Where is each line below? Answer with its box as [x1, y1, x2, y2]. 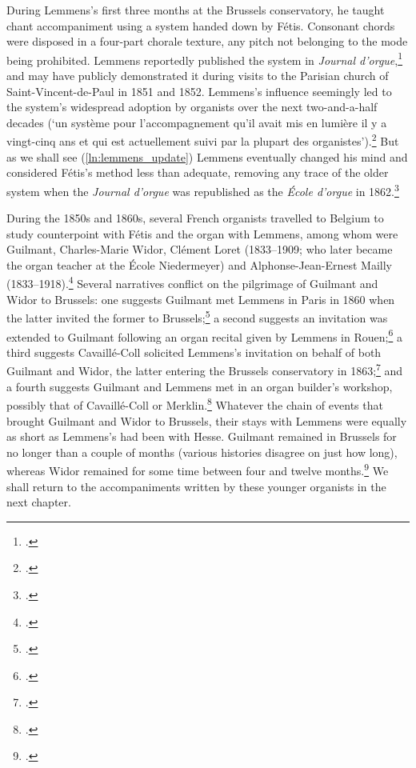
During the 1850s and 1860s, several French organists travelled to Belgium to [6, 210, 384, 226]
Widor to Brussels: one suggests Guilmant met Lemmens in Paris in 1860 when [6, 290, 395, 307]
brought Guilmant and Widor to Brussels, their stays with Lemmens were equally [6, 412, 407, 429]
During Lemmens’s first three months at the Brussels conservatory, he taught [6, 2, 385, 18]
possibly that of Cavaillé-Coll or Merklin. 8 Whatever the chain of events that [6, 394, 383, 413]
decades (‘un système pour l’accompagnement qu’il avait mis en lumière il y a [6, 114, 387, 130]
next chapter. [6, 494, 71, 510]
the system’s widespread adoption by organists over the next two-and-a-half [6, 98, 378, 115]
